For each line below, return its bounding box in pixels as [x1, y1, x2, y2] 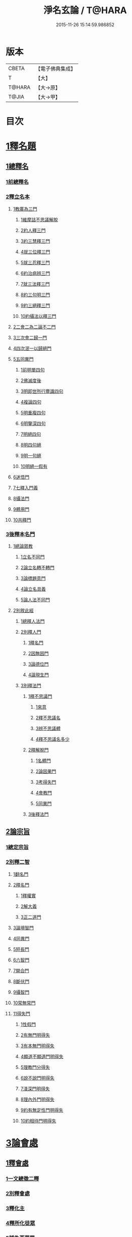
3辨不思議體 [35, 725, 61, 731]
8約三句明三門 [20, 291, 50, 298]
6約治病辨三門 [20, 270, 50, 276]
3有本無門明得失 [20, 1043, 55, 1049]
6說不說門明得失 [20, 1074, 55, 1081]
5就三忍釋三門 [20, 259, 50, 265]
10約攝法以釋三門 [20, 313, 57, 319]
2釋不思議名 [35, 715, 61, 721]
